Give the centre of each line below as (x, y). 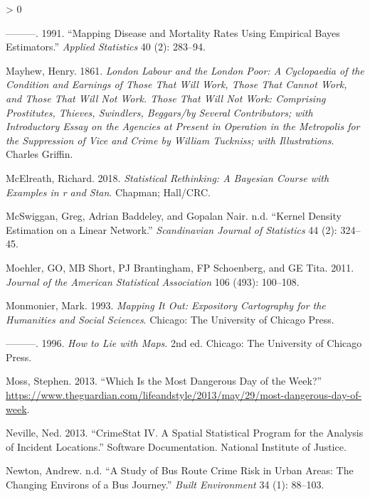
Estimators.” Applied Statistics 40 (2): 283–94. (106, 47)
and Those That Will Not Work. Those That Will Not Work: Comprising (166, 98)
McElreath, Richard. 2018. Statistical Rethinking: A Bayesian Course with (168, 177)
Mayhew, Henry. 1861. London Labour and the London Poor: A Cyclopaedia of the (185, 70)
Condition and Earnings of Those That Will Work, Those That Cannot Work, (176, 84)
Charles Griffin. (39, 154)
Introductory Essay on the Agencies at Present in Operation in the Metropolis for (183, 126)
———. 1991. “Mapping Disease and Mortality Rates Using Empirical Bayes (173, 32)
